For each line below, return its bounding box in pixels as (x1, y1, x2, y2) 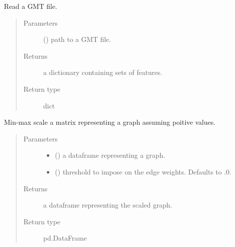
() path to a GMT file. (43, 34, 111, 44)
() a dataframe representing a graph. (55, 150, 166, 160)
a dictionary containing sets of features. (43, 67, 163, 77)
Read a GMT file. (4, 1, 58, 11)
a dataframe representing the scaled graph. (43, 200, 172, 210)
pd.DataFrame (43, 233, 87, 243)
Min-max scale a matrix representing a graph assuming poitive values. (4, 117, 216, 127)
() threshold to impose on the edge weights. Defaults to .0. (55, 166, 232, 176)
